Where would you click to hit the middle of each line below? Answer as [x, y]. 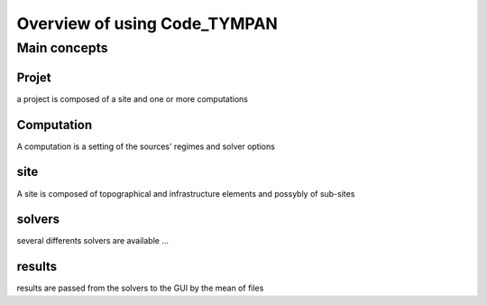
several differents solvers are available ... [92, 241]
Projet [34, 77]
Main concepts [62, 48]
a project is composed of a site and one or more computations [132, 98]
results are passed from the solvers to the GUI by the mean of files [140, 288]
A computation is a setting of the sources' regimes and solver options [146, 146]
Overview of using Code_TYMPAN [147, 23]
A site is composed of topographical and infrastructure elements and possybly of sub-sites [186, 193]
